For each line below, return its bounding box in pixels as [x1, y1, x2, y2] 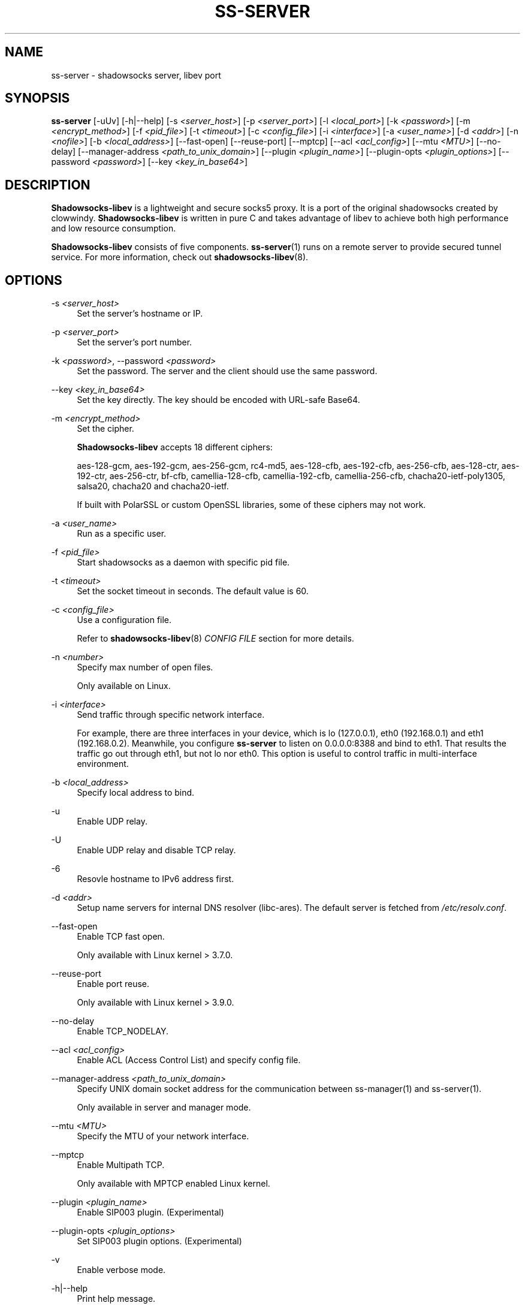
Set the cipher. [77, 423, 134, 434]
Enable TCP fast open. [77, 931, 165, 942]
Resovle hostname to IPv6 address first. [77, 874, 234, 884]
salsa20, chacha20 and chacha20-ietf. [77, 481, 229, 492]
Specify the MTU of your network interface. [77, 1131, 249, 1142]
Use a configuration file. [77, 615, 172, 625]
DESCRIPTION [5, 177, 90, 192]
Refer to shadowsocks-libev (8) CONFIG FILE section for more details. [77, 633, 354, 644]
